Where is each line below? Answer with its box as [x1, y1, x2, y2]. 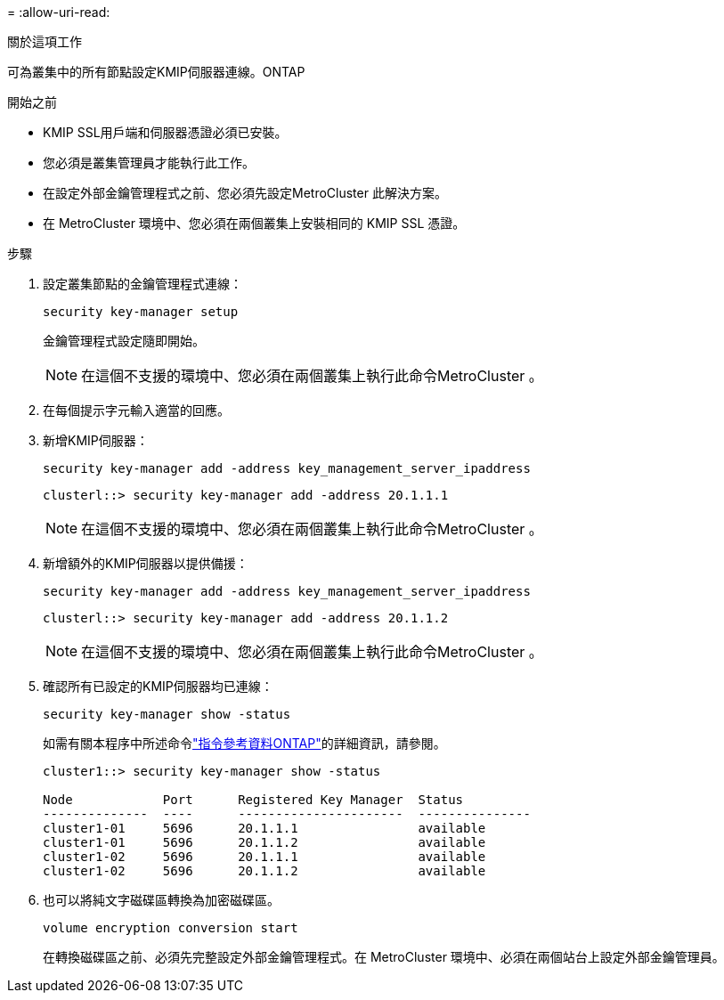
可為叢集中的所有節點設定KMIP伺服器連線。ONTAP [7, 64, 305, 79]
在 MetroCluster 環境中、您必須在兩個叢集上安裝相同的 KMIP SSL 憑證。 [43, 215, 466, 231]
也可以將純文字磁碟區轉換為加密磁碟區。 [43, 892, 280, 907]
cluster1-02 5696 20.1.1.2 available [43, 864, 486, 878]
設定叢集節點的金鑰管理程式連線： [43, 276, 242, 291]
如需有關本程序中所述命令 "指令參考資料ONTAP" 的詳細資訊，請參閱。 [43, 736, 446, 751]
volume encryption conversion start [43, 921, 298, 935]
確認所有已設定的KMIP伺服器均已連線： [43, 679, 273, 694]
